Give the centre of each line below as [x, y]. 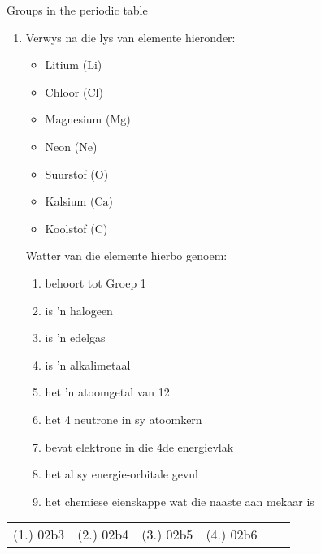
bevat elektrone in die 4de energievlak [139, 446]
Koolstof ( [70, 228]
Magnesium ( [78, 119]
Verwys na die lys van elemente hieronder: [130, 37]
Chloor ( [66, 91]
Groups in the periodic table [77, 10]
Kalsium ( [70, 201]
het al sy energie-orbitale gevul [121, 474]
